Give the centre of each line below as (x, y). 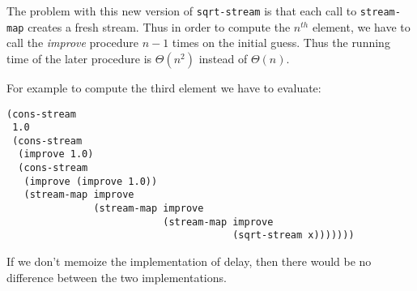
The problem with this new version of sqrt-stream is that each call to (182, 11)
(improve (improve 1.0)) (91, 181)
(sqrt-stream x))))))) (294, 235)
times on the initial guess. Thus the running (281, 43)
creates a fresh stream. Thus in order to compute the (159, 26)
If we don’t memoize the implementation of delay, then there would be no (189, 261)
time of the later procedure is (79, 58)
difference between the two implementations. (117, 277)
